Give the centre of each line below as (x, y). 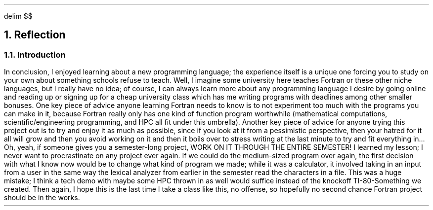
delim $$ (18, 16)
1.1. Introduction (35, 54)
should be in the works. (42, 198)
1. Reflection (35, 35)
